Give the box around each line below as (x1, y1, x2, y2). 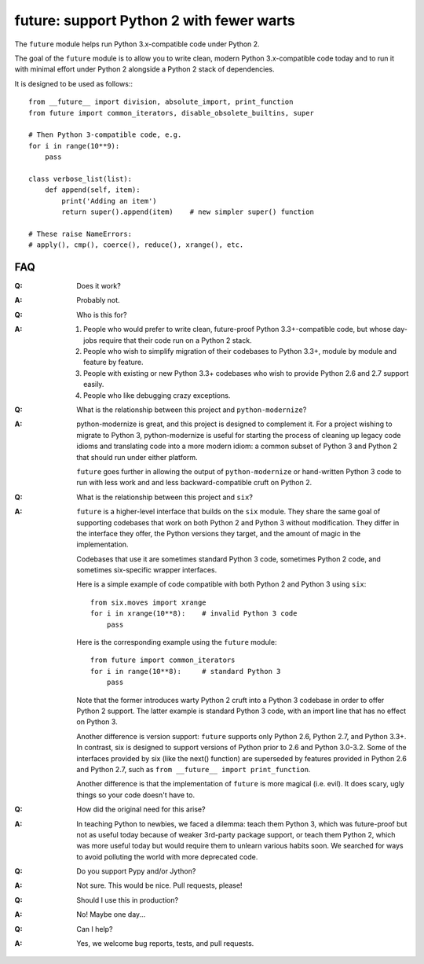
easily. (83, 380, 104, 389)
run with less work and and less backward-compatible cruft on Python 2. (76, 478, 313, 488)
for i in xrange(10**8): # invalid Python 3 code (90, 609, 298, 618)
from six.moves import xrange (90, 598, 207, 607)
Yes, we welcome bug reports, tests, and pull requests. (76, 939, 254, 948)
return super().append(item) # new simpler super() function (61, 208, 314, 216)
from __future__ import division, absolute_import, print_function (28, 98, 294, 106)
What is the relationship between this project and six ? (76, 492, 253, 502)
